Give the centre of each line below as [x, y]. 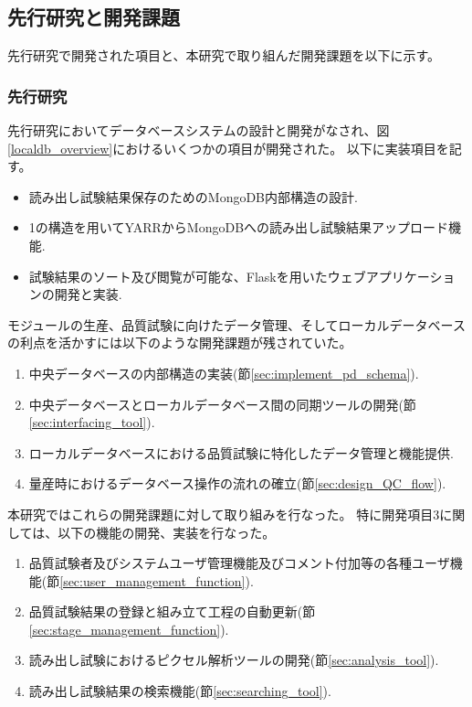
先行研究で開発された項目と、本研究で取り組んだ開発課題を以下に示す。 [224, 55]
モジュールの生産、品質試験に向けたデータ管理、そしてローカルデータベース [236, 324]
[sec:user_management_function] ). [157, 580]
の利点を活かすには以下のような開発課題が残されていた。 [180, 343]
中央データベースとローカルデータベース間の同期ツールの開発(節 [222, 404]
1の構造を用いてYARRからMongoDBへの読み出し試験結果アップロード [239, 227]
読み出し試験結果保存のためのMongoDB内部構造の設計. [193, 196]
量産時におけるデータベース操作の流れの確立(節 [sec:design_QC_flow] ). [237, 483]
